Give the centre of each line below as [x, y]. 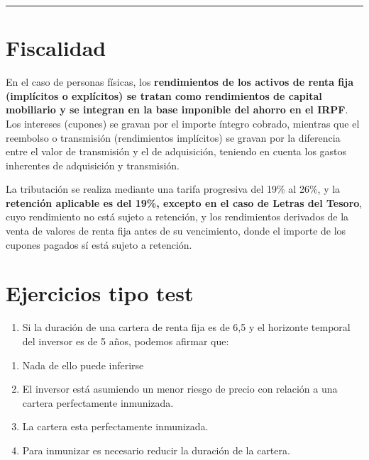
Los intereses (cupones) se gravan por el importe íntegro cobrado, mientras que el [183, 123]
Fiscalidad [56, 48]
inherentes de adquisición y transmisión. [93, 165]
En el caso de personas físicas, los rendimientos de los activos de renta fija [180, 82]
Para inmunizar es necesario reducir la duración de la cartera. [156, 450]
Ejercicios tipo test [100, 293]
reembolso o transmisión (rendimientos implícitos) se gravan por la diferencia [173, 137]
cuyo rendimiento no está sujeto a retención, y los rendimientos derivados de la [177, 217]
